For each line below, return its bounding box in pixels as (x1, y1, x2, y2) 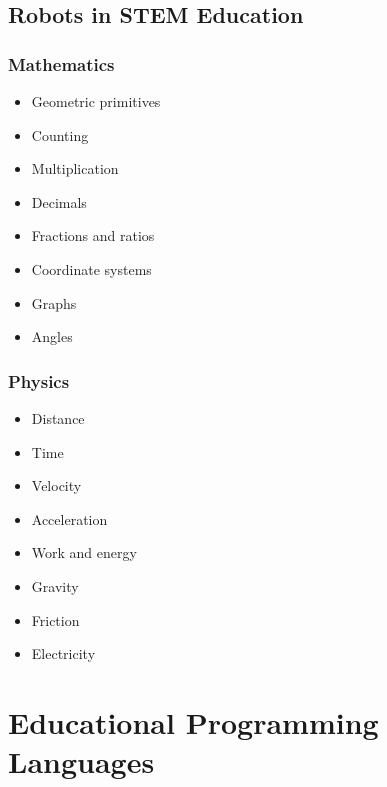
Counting (31, 124, 89, 145)
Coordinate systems (31, 258, 152, 279)
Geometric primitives (31, 91, 161, 111)
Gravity (31, 575, 79, 596)
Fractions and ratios (31, 225, 155, 246)
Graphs (31, 292, 77, 313)
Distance (31, 407, 85, 428)
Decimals (31, 191, 87, 212)
